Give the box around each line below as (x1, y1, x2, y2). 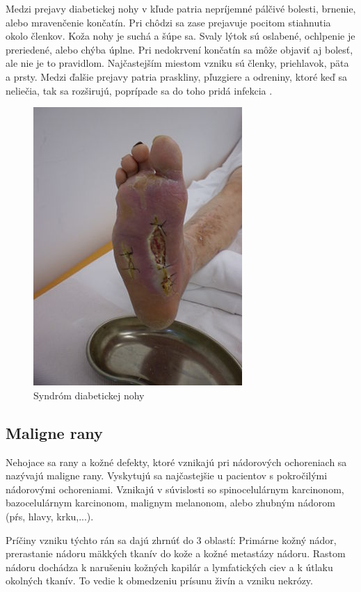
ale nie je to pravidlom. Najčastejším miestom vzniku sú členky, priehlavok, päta (6, 56, 349, 70)
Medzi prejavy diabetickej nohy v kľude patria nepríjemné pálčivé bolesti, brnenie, (6, 1, 356, 15)
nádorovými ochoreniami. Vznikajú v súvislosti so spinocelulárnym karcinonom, (6, 481, 344, 496)
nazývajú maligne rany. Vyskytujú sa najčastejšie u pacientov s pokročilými (6, 468, 328, 483)
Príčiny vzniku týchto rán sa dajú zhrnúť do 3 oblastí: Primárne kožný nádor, (6, 532, 337, 547)
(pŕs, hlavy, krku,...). (6, 509, 94, 523)
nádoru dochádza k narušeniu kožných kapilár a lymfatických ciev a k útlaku (6, 559, 333, 574)
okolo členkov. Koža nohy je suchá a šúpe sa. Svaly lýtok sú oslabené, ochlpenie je (6, 29, 355, 43)
